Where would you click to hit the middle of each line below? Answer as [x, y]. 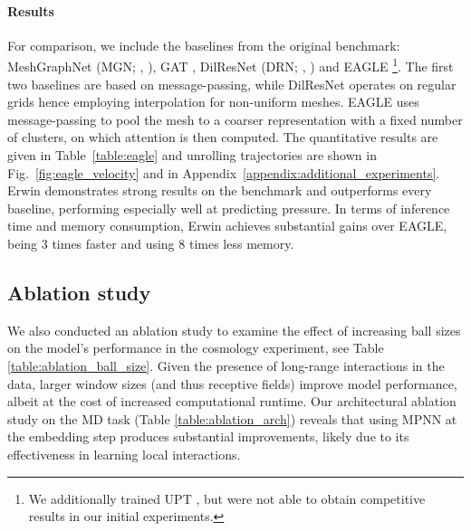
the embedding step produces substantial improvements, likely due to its [208, 436]
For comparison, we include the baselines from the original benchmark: [204, 45]
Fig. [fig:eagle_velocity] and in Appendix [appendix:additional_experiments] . [224, 172]
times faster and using [113, 243]
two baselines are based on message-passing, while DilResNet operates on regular [232, 84]
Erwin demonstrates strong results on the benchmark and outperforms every [220, 190]
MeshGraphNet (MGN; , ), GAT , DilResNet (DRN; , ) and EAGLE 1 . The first [231, 65]
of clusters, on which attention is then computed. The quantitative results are [223, 137]
